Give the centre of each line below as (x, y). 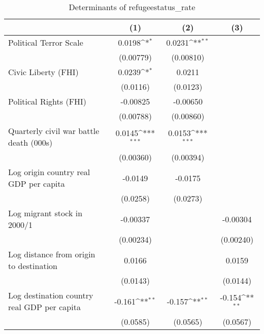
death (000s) (30, 142)
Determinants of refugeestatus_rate (132, 7)
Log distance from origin (52, 254)
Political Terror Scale (46, 42)
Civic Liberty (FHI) (43, 72)
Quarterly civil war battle (54, 131)
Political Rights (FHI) (47, 101)
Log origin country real (49, 172)
